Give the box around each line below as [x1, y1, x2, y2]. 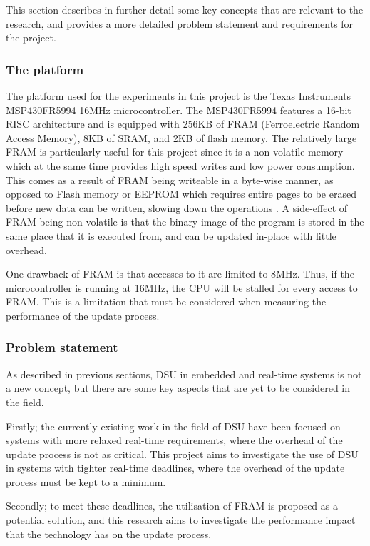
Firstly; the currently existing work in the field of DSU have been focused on [6, 418, 341, 433]
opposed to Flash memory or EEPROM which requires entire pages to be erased [6, 186, 356, 201]
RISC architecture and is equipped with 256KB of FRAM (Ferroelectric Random [6, 116, 360, 131]
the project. [6, 30, 56, 45]
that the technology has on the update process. [6, 526, 212, 541]
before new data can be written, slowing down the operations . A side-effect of [6, 200, 348, 215]
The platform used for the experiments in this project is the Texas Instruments [6, 89, 351, 103]
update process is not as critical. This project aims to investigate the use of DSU [6, 446, 359, 461]
